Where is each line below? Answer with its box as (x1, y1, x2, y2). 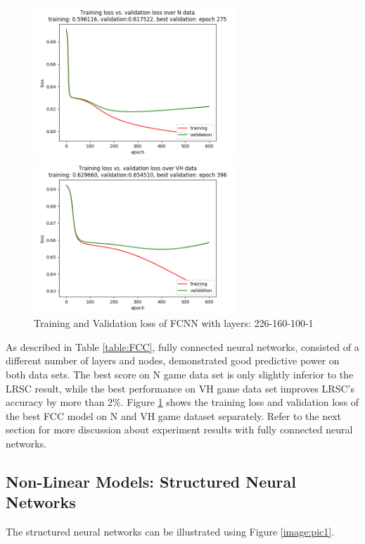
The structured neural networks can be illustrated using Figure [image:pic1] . (6, 524, 335, 539)
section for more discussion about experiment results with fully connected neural (6, 422, 353, 437)
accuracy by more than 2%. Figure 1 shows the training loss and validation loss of (6, 395, 359, 409)
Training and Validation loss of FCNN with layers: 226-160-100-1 (34, 316, 314, 330)
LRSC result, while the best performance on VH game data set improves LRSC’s (6, 381, 354, 395)
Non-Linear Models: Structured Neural (6, 470, 297, 492)
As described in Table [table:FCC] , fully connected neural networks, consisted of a (6, 339, 359, 354)
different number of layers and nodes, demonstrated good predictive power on (6, 353, 340, 368)
